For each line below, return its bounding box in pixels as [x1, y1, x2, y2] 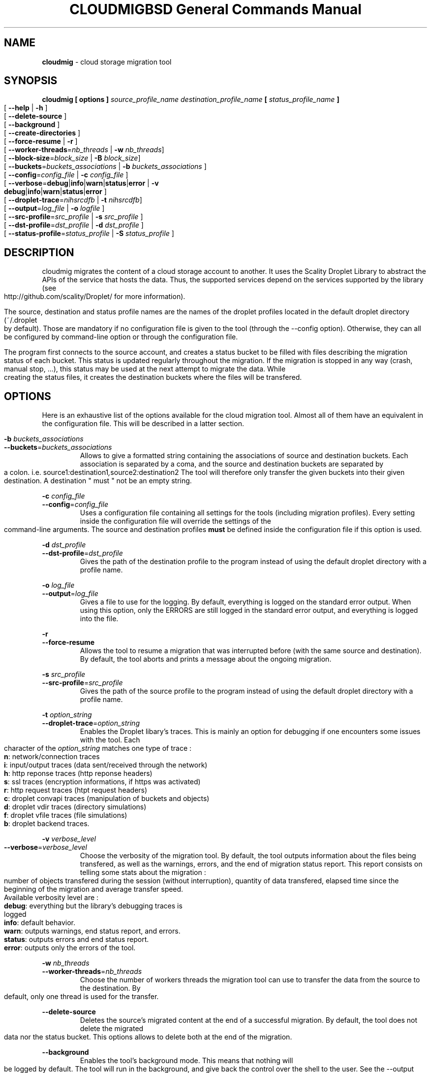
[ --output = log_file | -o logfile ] [4, 204, 105, 213]
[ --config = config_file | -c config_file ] [4, 170, 128, 179]
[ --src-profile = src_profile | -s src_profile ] [4, 212, 143, 221]
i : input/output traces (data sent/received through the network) [4, 761, 208, 770]
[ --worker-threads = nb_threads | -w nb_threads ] [4, 145, 164, 154]
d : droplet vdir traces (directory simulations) [4, 803, 147, 811]
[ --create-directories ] [4, 129, 81, 137]
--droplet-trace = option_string [42, 719, 140, 728]
